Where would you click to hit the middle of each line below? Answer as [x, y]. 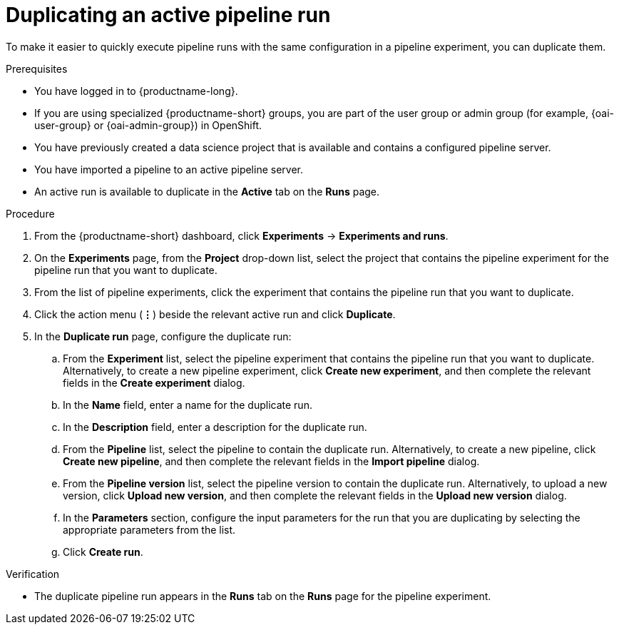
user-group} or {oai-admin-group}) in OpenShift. [148, 125]
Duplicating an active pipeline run [168, 15]
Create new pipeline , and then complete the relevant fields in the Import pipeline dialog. [271, 461]
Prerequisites [37, 68]
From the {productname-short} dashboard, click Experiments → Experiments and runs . [241, 235]
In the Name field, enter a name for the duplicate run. [188, 405]
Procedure [30, 213]
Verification [33, 574]
